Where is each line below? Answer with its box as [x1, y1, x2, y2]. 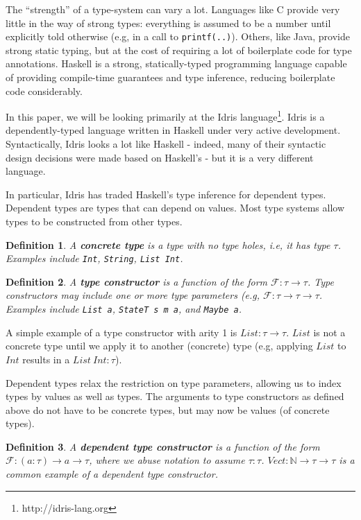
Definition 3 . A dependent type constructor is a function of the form [6, 439, 320, 453]
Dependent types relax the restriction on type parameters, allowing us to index [6, 375, 342, 390]
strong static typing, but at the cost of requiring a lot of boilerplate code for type [6, 42, 352, 57]
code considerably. [6, 83, 83, 98]
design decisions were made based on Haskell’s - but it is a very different [6, 150, 314, 164]
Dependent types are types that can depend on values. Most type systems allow [6, 200, 345, 215]
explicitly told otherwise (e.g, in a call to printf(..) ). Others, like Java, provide [6, 29, 350, 44]
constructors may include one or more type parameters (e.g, [6, 288, 260, 302]
